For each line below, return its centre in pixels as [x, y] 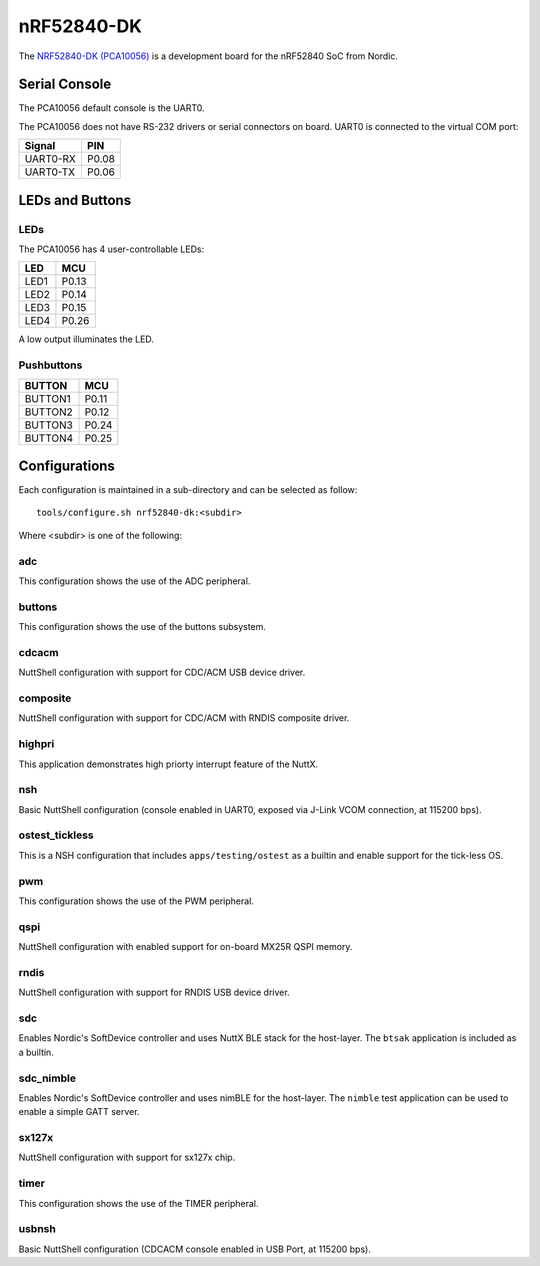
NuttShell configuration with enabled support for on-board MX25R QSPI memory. [185, 947]
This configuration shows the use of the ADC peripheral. [134, 581]
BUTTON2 [49, 412]
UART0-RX [50, 159]
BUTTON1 [48, 398]
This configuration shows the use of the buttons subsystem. [142, 627]
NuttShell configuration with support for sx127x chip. [127, 1157]
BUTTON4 [49, 438]
